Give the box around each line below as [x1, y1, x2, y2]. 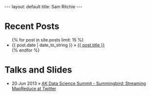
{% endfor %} [11, 47, 40, 53]
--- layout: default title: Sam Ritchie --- [4, 4, 83, 9]
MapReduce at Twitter [11, 85, 57, 91]
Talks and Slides [4, 64, 72, 76]
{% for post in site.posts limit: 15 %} [11, 37, 84, 42]
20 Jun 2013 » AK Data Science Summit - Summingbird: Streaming [11, 80, 146, 86]
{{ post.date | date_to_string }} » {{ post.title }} [11, 42, 105, 48]
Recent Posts [4, 21, 60, 32]
